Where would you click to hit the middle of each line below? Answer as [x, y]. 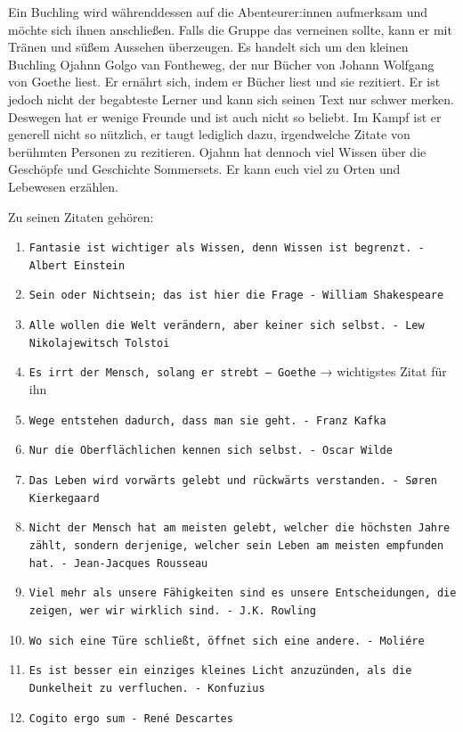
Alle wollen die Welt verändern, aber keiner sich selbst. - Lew [227, 326]
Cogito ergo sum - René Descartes [131, 718]
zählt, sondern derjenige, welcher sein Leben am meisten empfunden [236, 545]
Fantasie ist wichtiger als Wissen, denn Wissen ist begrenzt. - [227, 248]
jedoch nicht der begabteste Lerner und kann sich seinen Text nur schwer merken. [231, 99]
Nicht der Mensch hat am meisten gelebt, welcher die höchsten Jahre [240, 528]
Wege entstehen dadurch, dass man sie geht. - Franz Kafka [207, 420]
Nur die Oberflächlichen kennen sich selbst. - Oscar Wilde [211, 451]
